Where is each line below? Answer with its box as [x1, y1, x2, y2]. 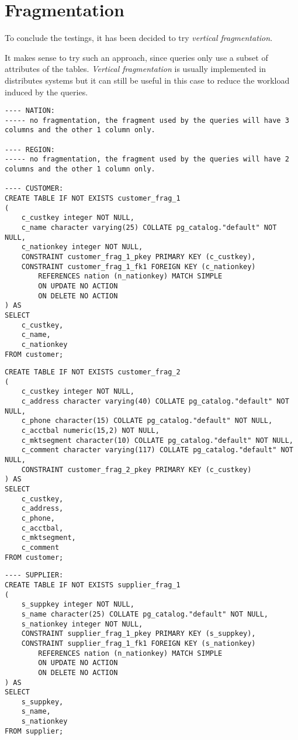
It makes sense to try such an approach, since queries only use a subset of [5, 51, 268, 63]
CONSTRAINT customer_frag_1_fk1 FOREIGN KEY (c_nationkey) [21, 262, 256, 271]
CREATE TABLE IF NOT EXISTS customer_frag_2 [5, 368, 181, 377]
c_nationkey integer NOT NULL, [21, 243, 143, 252]
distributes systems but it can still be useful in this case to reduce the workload [5, 74, 290, 86]
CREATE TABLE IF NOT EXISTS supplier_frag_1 [5, 580, 181, 589]
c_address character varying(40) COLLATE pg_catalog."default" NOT [21, 397, 289, 406]
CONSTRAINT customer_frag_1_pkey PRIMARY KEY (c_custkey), [21, 252, 256, 261]
